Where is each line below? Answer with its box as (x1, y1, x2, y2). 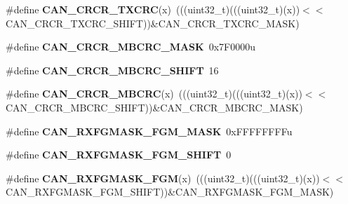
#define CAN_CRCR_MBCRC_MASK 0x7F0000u (6, 39, 255, 54)
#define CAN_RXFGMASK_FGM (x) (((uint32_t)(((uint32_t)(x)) (6, 170, 320, 185)
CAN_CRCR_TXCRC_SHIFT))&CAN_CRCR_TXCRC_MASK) (6, 15, 300, 30)
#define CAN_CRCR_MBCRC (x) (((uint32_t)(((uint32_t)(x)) (6, 86, 302, 101)
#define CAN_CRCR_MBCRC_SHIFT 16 (6, 62, 219, 77)
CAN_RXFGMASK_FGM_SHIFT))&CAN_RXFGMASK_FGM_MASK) (6, 184, 334, 199)
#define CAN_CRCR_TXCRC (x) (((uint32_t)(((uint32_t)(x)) (6, 2, 300, 16)
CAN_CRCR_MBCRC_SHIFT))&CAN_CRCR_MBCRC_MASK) (6, 100, 303, 114)
